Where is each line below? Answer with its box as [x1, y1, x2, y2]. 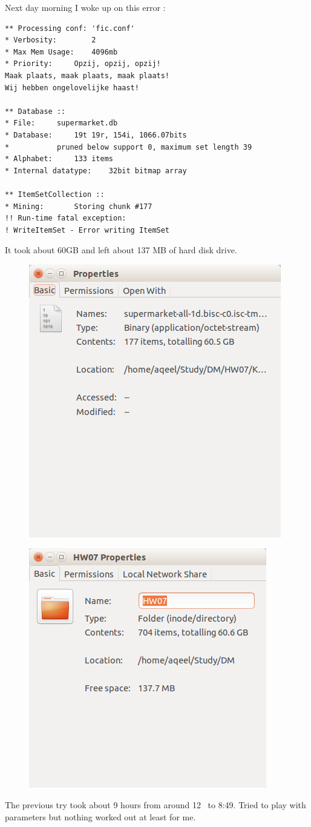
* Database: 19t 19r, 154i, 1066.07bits [5, 130, 187, 139]
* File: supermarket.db [5, 119, 118, 128]
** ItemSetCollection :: [5, 190, 105, 199]
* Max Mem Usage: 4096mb [5, 47, 118, 56]
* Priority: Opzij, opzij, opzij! [5, 59, 161, 68]
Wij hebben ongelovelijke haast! [5, 83, 139, 92]
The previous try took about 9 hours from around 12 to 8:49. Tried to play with [5, 799, 306, 811]
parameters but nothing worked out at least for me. [5, 810, 196, 823]
